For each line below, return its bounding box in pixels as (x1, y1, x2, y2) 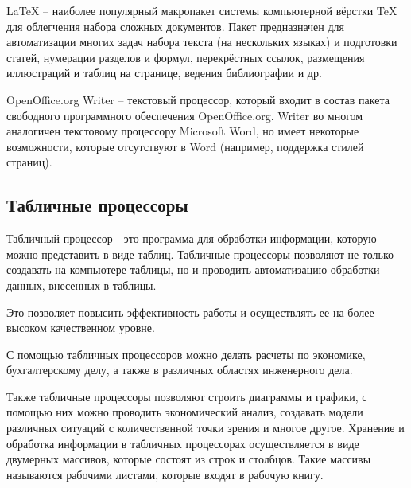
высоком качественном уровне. (6, 319, 155, 336)
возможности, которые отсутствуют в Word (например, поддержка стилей (6, 138, 364, 154)
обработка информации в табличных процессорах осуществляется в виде (6, 435, 359, 451)
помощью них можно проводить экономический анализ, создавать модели (6, 404, 363, 420)
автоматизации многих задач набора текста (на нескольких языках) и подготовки (6, 33, 397, 50)
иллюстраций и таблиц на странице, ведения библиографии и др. (6, 64, 322, 81)
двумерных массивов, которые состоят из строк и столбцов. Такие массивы (6, 451, 371, 467)
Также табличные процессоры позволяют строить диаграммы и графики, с (6, 388, 367, 404)
